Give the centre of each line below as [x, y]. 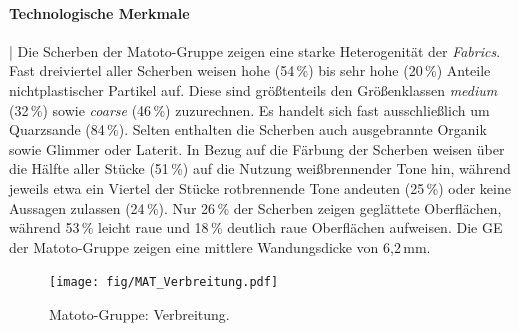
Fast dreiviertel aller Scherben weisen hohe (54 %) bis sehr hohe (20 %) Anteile [250, 70]
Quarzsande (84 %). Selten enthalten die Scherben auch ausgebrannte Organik [248, 129]
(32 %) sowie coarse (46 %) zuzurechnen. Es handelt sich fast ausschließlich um [249, 109]
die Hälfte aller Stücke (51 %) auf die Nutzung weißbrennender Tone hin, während [260, 168]
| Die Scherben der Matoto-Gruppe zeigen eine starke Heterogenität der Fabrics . [255, 50]
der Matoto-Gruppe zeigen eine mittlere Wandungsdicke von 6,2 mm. [220, 246]
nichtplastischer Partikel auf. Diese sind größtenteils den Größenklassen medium [253, 89]
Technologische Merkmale [99, 12]
